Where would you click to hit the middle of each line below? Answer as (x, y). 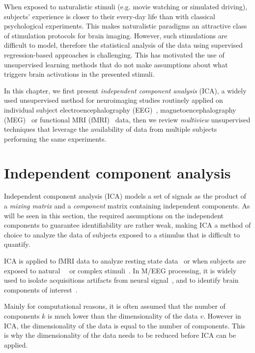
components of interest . (41, 289)
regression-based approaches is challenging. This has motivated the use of (114, 54)
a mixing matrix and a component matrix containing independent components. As (127, 206)
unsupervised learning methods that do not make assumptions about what (116, 64)
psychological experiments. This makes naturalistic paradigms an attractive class (126, 26)
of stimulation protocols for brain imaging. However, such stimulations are (116, 35)
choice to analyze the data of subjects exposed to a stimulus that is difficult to (122, 234)
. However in (222, 315)
